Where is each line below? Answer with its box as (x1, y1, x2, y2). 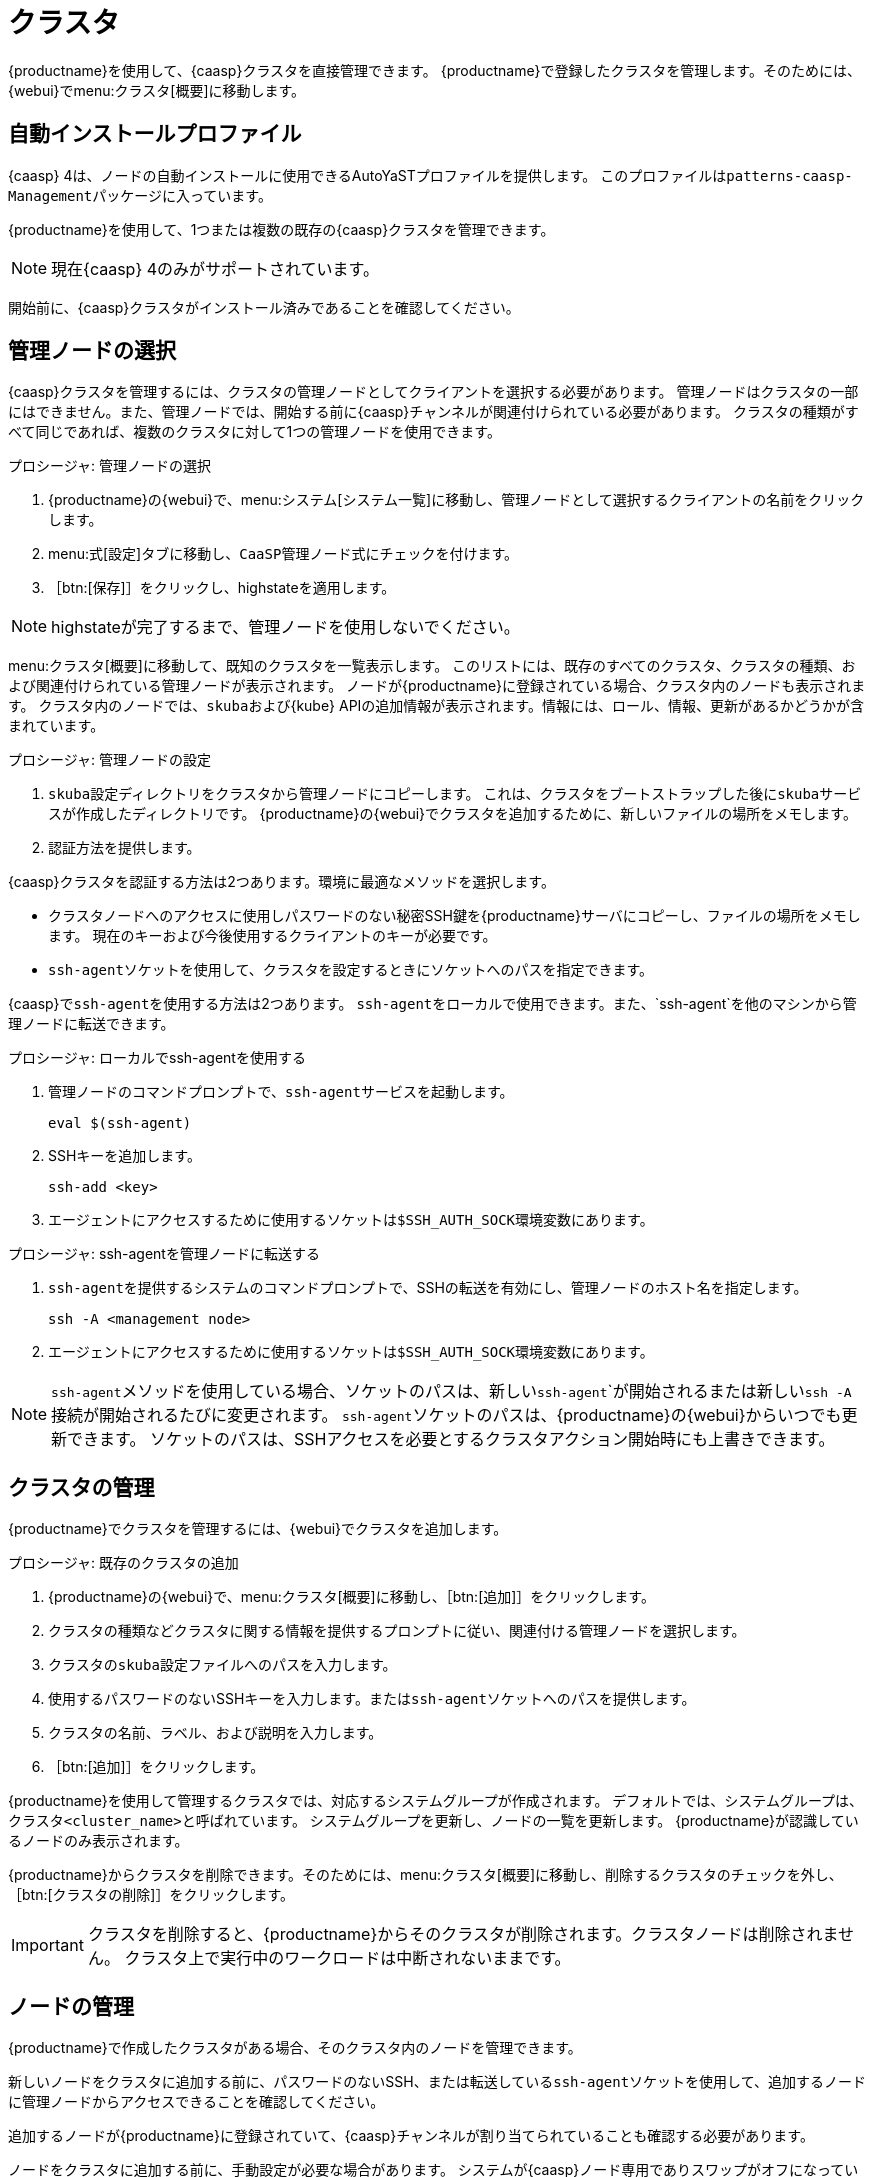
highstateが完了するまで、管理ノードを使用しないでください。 (51, 617, 520, 638)
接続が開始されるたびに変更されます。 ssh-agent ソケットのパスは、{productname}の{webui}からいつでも (51, 1405, 842, 1426)
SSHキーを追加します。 (48, 1147, 201, 1165)
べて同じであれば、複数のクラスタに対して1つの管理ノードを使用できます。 (8, 423, 501, 441)
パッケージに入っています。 (92, 186, 272, 204)
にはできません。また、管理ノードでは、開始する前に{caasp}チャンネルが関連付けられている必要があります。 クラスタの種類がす (8, 403, 859, 421)
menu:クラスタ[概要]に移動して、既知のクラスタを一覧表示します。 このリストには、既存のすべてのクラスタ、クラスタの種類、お (8, 657, 856, 675)
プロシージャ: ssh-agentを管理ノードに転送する (8, 1245, 320, 1263)
